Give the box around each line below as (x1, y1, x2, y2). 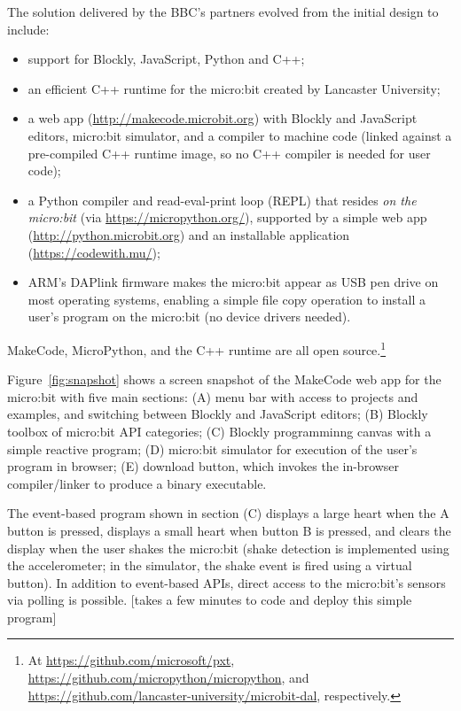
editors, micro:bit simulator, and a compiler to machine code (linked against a (27, 126, 452, 144)
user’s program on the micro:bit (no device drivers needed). (27, 307, 351, 326)
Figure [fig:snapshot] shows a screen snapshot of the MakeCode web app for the (7, 370, 441, 389)
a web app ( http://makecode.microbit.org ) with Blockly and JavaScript (27, 109, 418, 128)
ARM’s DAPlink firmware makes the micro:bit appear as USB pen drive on (27, 273, 439, 291)
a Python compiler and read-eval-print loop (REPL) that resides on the (27, 190, 417, 209)
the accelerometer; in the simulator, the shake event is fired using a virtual (7, 556, 412, 575)
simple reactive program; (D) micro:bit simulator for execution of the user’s (7, 439, 418, 458)
